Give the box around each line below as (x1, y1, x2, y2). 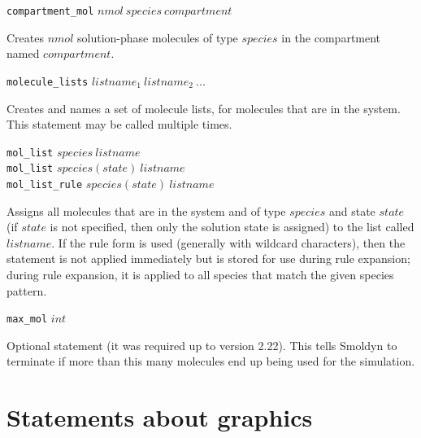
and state (328, 202, 375, 219)
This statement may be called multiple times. (7, 116, 232, 133)
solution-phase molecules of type (77, 28, 238, 46)
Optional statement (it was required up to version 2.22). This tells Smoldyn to (7, 336, 397, 353)
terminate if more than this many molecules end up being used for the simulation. (7, 353, 415, 370)
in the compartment (281, 28, 381, 46)
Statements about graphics (7, 401, 313, 434)
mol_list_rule (7, 179, 83, 191)
